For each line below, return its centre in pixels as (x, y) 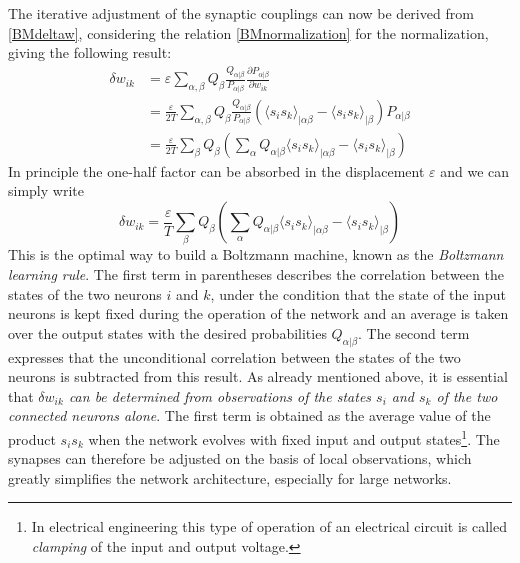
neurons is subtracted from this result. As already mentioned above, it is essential (258, 376)
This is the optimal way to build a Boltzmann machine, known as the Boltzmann (256, 254)
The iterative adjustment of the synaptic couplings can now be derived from (241, 13)
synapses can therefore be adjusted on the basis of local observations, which (240, 458)
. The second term (414, 332)
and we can (475, 170)
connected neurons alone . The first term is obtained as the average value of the (249, 415)
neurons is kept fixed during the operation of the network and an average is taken (258, 313)
